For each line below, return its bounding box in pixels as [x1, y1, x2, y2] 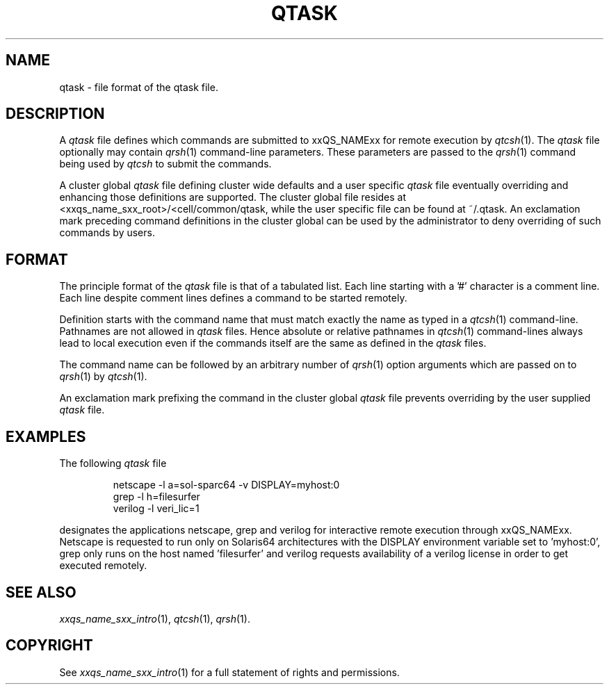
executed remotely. [59, 559, 147, 572]
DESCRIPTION [6, 105, 105, 123]
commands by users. [59, 227, 155, 239]
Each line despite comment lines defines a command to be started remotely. [59, 292, 407, 304]
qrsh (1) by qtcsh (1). [59, 370, 147, 383]
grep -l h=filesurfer [113, 491, 200, 503]
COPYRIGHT [6, 636, 93, 655]
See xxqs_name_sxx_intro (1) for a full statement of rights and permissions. [59, 666, 400, 678]
